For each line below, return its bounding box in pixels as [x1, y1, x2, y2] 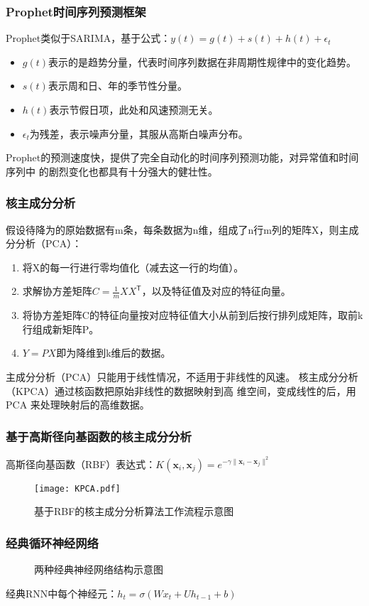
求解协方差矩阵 [22, 283, 92, 298]
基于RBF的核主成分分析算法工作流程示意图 [34, 504, 234, 519]
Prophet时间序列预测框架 [6, 2, 146, 20]
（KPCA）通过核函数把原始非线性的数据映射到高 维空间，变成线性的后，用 [6, 383, 356, 398]
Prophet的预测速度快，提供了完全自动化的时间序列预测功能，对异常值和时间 [6, 150, 359, 165]
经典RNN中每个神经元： [6, 585, 118, 600]
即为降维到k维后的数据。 [56, 345, 171, 360]
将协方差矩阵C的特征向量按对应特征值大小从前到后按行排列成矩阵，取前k [22, 308, 363, 323]
